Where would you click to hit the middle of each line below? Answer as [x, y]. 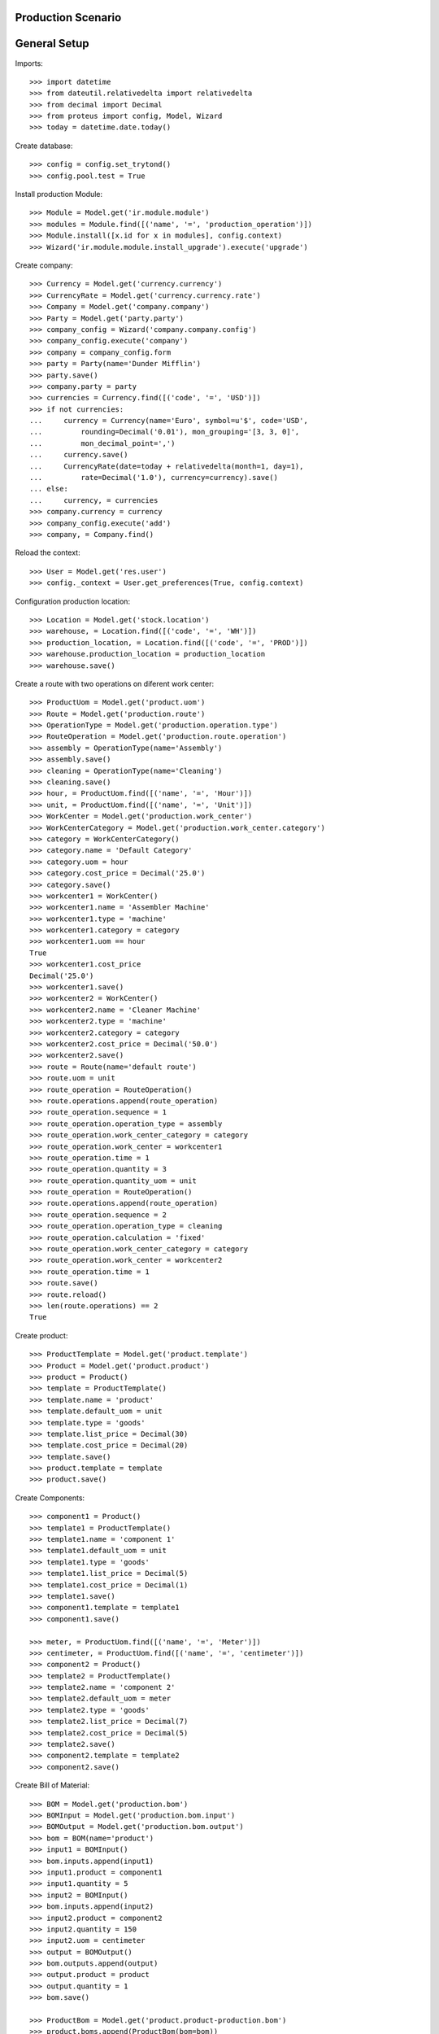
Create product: [41, 1335]
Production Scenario [68, 17]
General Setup [52, 44]
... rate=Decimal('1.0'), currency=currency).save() [154, 478]
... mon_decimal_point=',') [102, 443]
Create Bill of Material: [52, 1785]
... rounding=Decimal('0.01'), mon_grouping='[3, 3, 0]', [165, 432]
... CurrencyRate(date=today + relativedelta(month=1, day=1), [167, 466]
